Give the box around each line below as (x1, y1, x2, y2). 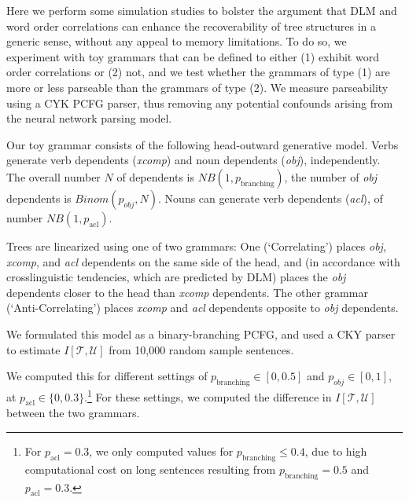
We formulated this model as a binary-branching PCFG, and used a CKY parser (6, 325, 396, 342)
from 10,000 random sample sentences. (109, 341, 294, 357)
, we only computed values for (89, 442, 234, 459)
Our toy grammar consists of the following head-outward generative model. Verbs (6, 136, 399, 152)
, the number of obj (284, 168, 378, 185)
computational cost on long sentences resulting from (24, 460, 276, 477)
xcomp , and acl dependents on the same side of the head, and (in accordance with (6, 253, 400, 269)
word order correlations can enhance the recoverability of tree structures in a (6, 17, 376, 34)
